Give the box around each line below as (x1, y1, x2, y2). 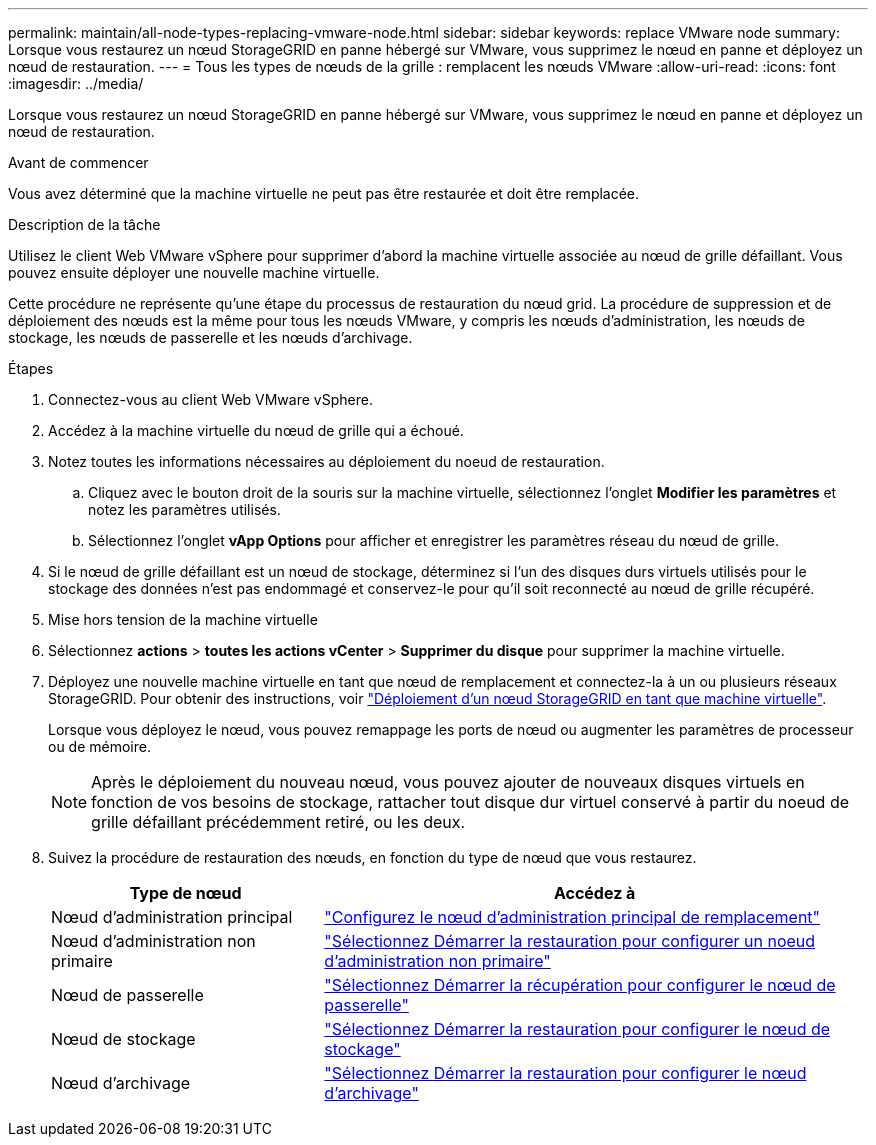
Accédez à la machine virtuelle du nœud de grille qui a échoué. (48, 422, 464, 439)
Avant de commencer (8, 154, 149, 171)
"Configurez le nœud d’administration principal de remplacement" (324, 907, 821, 927)
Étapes (8, 360, 54, 377)
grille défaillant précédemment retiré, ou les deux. (91, 812, 466, 832)
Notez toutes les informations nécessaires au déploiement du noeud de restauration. (48, 453, 605, 470)
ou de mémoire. (48, 738, 151, 755)
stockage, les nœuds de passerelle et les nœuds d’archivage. (8, 329, 413, 346)
